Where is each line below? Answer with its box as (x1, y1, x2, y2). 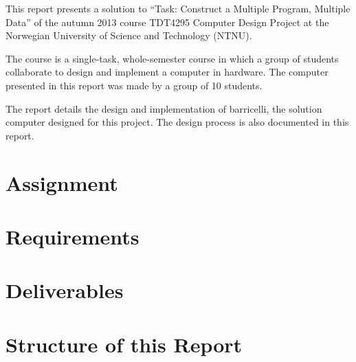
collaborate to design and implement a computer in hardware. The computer (5, 65, 329, 79)
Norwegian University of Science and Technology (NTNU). (5, 28, 252, 43)
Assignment (5, 168, 118, 196)
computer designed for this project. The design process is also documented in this (5, 115, 349, 129)
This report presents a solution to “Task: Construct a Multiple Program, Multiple (5, 1, 351, 15)
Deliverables (5, 276, 124, 304)
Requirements (5, 222, 140, 250)
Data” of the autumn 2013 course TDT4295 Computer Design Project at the (5, 14, 329, 29)
